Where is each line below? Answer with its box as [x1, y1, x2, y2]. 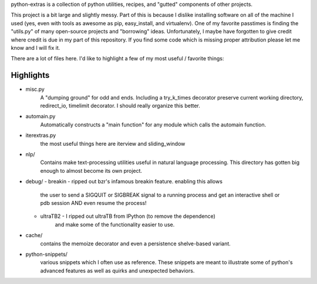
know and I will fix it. [11, 44, 60, 51]
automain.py [25, 113, 56, 120]
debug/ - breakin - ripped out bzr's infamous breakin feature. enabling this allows [25, 178, 223, 185]
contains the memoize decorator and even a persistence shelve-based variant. [40, 240, 231, 247]
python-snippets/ [25, 251, 68, 258]
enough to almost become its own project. [40, 167, 143, 174]
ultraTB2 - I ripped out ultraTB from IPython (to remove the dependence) [40, 213, 215, 220]
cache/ [25, 232, 43, 239]
